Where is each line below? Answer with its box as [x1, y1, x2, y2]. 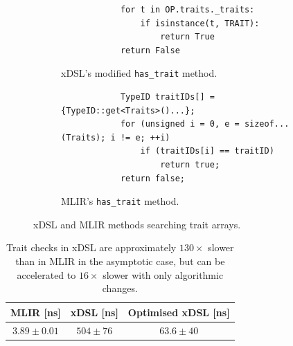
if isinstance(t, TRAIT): [140, 18, 260, 28]
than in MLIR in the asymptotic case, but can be [15, 254, 225, 268]
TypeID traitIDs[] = [120, 92, 215, 102]
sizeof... [244, 119, 290, 129]
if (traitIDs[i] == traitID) [140, 146, 274, 156]
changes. [102, 281, 138, 295]
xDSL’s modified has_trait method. [61, 66, 217, 80]
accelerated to [17, 267, 76, 282]
